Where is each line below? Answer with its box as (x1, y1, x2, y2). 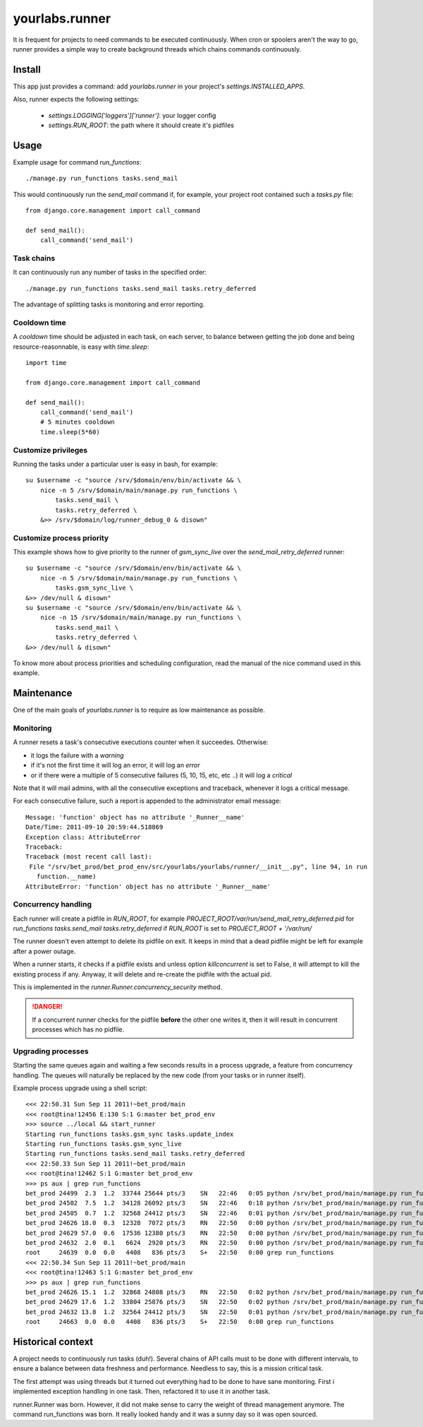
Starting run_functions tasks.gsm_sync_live (25, 1140, 183, 1148)
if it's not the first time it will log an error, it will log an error (30, 761, 200, 770)
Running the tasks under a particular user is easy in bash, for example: (13, 460, 219, 468)
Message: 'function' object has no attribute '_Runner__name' (25, 813, 245, 821)
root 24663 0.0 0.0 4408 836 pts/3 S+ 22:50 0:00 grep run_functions (25, 1318, 334, 1326)
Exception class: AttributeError (25, 833, 141, 841)
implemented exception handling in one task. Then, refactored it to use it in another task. (13, 1387, 271, 1396)
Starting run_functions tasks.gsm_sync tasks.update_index (25, 1130, 234, 1138)
